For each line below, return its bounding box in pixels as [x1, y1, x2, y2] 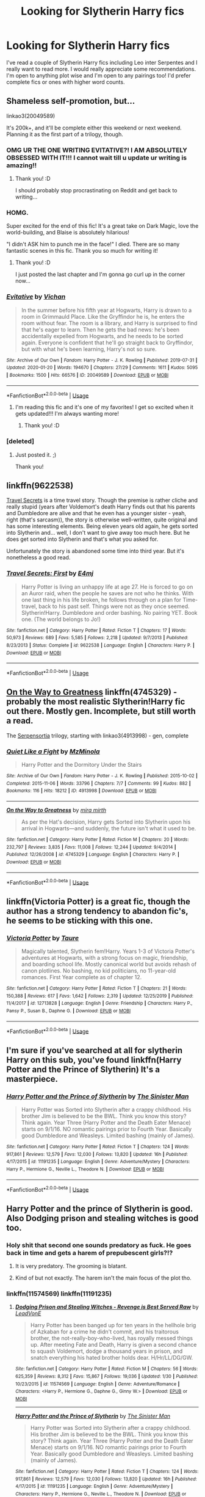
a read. [6, 716, 34, 726]
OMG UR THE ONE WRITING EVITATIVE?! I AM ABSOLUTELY [6, 145, 188, 154]
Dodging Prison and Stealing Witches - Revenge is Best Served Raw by [15, 1303, 199, 1311]
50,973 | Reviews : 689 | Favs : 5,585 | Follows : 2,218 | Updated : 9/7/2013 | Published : [6, 635, 189, 641]
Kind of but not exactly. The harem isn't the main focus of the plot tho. [15, 1274, 192, 1281]
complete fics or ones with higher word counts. [6, 78, 125, 85]
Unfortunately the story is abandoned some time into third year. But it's [6, 548, 185, 555]
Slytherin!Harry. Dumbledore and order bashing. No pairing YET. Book [21, 609, 198, 616]
